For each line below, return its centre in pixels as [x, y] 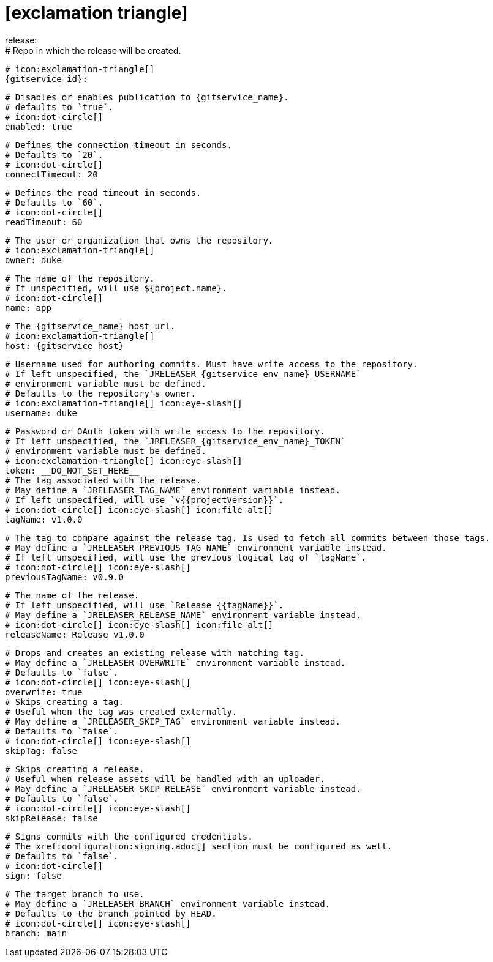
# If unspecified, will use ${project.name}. [116, 288]
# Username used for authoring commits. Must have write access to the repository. [212, 364]
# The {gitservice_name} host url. [90, 326]
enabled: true [39, 126]
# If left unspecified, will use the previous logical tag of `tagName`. [186, 557]
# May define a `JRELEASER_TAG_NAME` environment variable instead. [173, 490]
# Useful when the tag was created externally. [121, 711]
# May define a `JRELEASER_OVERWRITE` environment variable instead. [175, 662]
